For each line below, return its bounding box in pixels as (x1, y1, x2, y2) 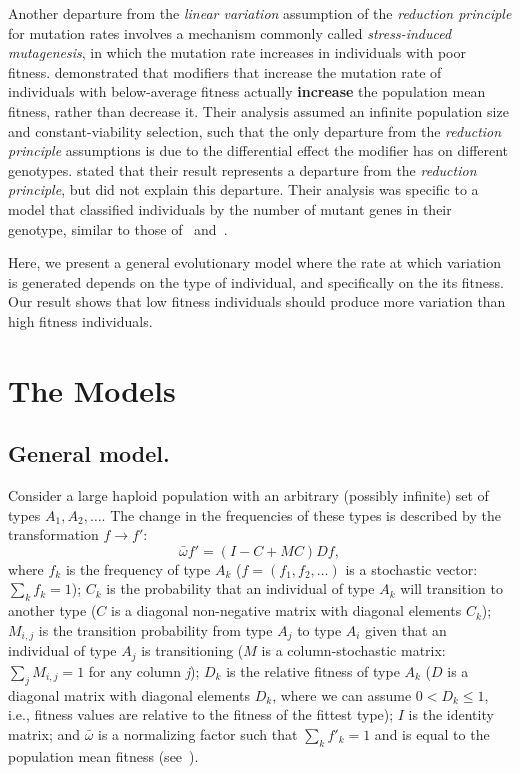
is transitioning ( (141, 640, 244, 661)
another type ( (8, 600, 97, 621)
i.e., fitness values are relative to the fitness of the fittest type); (8, 704, 394, 725)
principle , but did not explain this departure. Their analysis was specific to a (8, 179, 479, 200)
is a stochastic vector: (345, 558, 478, 579)
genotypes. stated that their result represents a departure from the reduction (8, 159, 477, 180)
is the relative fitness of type (226, 660, 400, 681)
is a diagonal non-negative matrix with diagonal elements (111, 600, 462, 621)
